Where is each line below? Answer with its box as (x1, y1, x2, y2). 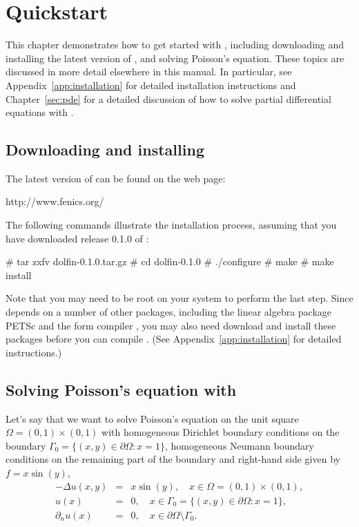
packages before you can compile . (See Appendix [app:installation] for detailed (6, 332, 342, 346)
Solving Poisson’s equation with (6, 379, 237, 400)
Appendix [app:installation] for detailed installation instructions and (6, 77, 296, 92)
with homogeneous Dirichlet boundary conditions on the (101, 425, 340, 439)
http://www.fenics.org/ (6, 194, 104, 209)
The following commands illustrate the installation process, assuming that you (6, 218, 337, 232)
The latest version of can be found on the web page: (6, 171, 226, 185)
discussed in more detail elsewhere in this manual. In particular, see (6, 64, 292, 79)
